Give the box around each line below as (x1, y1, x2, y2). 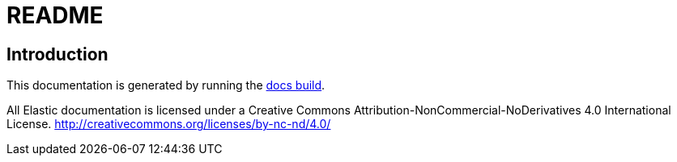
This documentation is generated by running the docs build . (6, 78, 326, 93)
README (6, 2, 104, 29)
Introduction (6, 44, 109, 64)
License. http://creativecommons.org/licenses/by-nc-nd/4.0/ (6, 117, 331, 131)
